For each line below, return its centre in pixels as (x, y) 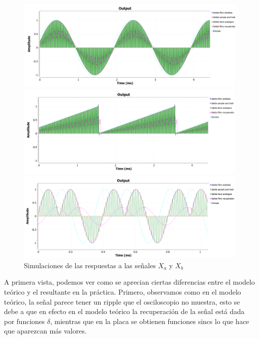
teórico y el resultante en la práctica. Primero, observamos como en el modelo (123, 291)
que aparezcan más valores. (45, 331)
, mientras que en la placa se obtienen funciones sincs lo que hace (150, 321)
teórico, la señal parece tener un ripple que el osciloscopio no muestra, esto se (122, 301)
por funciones (24, 321)
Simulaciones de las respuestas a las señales (90, 265)
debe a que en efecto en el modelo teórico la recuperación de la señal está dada (124, 311)
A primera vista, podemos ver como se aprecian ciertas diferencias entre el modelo (129, 282)
